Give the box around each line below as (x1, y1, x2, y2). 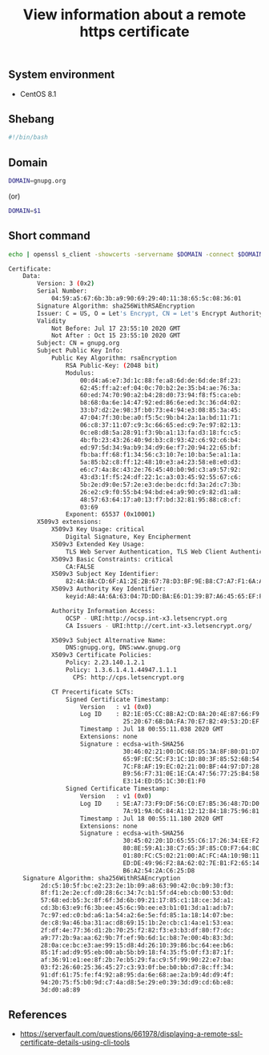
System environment (8, 68, 115, 82)
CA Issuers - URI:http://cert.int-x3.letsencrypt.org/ (65, 622, 252, 630)
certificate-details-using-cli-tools (19, 1037, 130, 1047)
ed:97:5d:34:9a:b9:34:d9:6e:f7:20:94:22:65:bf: (79, 443, 242, 452)
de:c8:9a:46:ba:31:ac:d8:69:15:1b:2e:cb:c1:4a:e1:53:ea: (40, 919, 235, 927)
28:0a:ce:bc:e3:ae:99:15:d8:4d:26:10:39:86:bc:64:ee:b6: (40, 941, 235, 949)
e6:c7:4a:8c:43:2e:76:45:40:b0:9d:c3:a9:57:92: (79, 466, 242, 474)
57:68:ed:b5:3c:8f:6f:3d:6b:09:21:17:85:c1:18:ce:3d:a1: (40, 896, 235, 904)
